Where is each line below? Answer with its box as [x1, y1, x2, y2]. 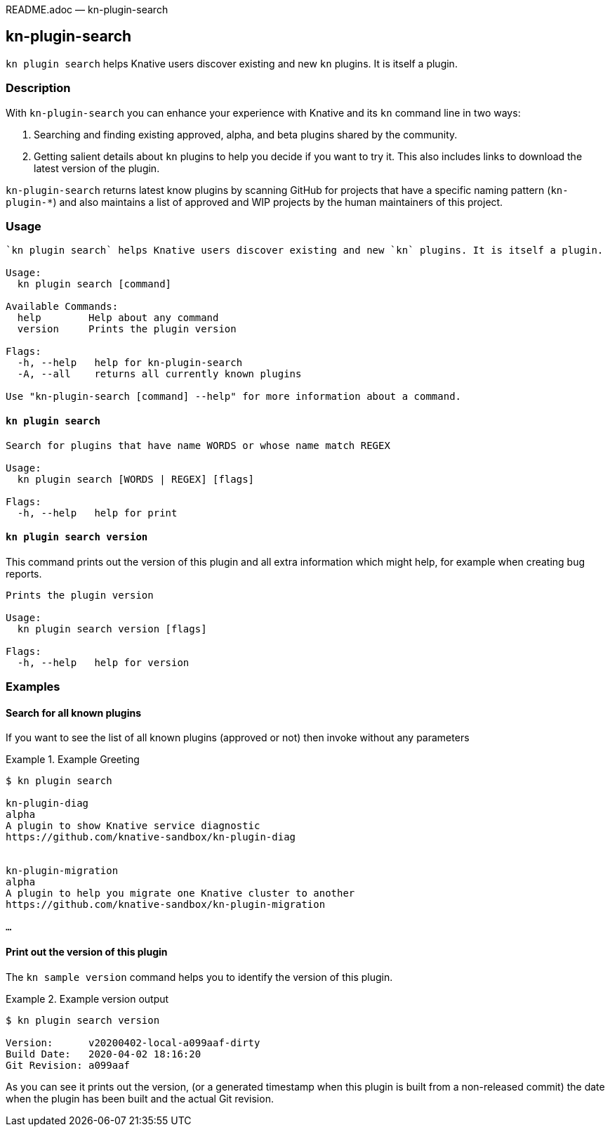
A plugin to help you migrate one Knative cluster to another [6, 887, 355, 899]
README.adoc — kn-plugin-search [6, 4, 168, 15]
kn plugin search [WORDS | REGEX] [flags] [17, 473, 255, 485]
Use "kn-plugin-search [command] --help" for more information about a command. [6, 391, 462, 403]
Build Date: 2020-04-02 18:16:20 [6, 1048, 201, 1060]
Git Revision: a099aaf [6, 1059, 131, 1071]
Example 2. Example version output [6, 992, 169, 1005]
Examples [6, 679, 60, 694]
